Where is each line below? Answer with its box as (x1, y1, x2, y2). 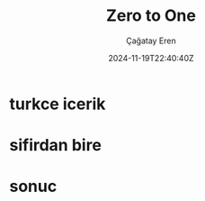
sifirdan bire (9, 135, 102, 156)
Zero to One (106, 5, 196, 26)
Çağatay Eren (125, 35, 177, 46)
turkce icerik (9, 94, 106, 114)
